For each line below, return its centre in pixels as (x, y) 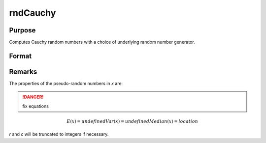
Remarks (23, 71)
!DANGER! (33, 97)
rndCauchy (33, 13)
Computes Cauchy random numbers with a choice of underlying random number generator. (102, 42)
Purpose (22, 30)
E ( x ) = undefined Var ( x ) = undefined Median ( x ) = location (133, 121)
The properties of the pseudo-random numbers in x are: (66, 83)
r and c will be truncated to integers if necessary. (59, 134)
